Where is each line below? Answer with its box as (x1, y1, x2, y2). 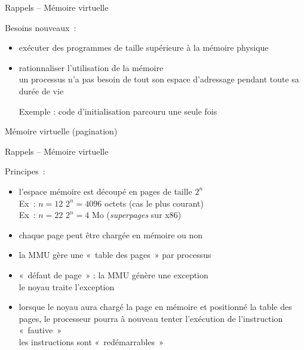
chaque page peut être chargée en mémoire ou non (19, 228, 203, 241)
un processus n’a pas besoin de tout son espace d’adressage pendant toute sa (19, 73, 299, 85)
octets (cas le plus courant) (105, 197, 204, 209)
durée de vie (19, 84, 64, 97)
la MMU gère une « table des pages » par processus (19, 248, 211, 261)
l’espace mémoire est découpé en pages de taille (19, 185, 192, 197)
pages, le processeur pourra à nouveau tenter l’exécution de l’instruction (19, 312, 283, 324)
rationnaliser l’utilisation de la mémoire (19, 61, 164, 73)
